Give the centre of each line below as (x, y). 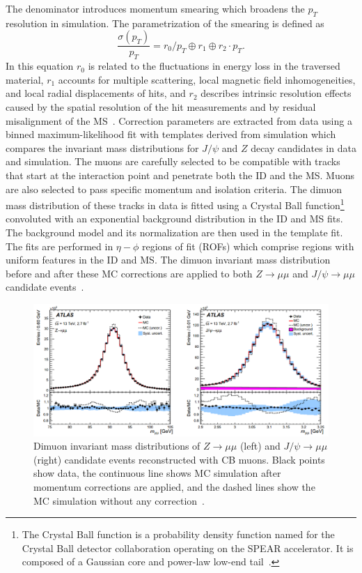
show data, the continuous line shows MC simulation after (157, 473)
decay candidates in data (304, 147)
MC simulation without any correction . (119, 500)
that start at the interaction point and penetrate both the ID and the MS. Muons (180, 175)
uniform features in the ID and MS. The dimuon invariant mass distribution (168, 260)
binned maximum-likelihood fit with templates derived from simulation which (171, 134)
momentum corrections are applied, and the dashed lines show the (174, 486)
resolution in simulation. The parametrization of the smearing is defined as (165, 23)
